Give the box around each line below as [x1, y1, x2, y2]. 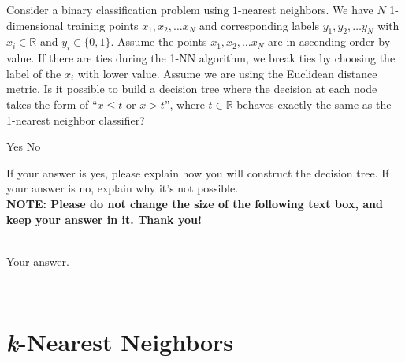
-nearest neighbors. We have [238, 2, 373, 17]
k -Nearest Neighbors [6, 326, 234, 359]
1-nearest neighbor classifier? [6, 111, 145, 128]
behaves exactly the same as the [236, 95, 392, 112]
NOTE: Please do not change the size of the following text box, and [6, 195, 383, 211]
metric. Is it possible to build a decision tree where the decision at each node [6, 80, 377, 97]
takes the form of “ [6, 95, 98, 112]
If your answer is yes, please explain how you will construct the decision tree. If [6, 164, 389, 181]
